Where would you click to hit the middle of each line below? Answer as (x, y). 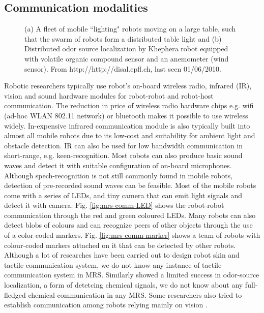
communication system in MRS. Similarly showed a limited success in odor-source (132, 275)
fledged (15, 294)
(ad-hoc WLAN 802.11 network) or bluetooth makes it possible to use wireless (126, 115)
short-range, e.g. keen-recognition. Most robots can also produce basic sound (123, 155)
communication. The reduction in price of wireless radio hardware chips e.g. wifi (129, 105)
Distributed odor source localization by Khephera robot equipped (126, 49)
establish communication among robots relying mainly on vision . (106, 305)
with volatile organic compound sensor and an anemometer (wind (127, 58)
